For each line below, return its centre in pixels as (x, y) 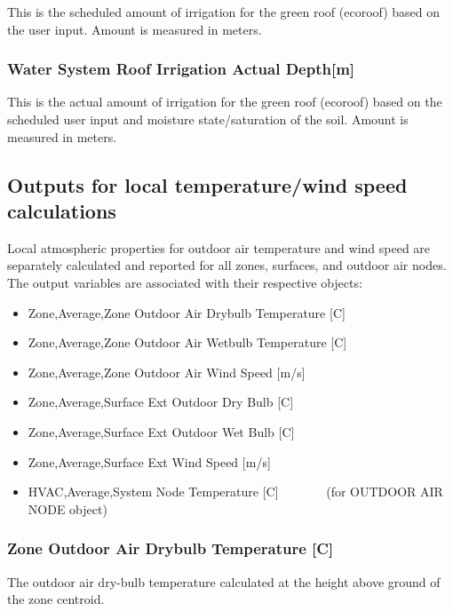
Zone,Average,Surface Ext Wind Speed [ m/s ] (149, 461)
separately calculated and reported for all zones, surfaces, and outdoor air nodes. (227, 265)
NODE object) (68, 508)
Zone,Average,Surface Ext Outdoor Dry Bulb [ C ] (161, 402)
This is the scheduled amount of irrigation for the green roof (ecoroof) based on (224, 12)
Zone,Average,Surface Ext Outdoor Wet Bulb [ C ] (161, 431)
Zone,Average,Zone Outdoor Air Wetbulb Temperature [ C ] (187, 342)
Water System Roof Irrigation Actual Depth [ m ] (181, 69)
